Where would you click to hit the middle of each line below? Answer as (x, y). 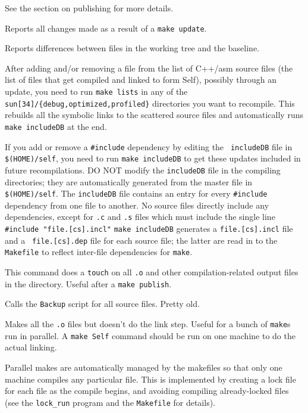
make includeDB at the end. (56, 126)
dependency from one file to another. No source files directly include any (137, 205)
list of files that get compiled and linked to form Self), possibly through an (141, 80)
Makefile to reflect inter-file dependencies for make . (99, 252)
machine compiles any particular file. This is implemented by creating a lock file (150, 379)
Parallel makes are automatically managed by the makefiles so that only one (144, 367)
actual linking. (31, 347)
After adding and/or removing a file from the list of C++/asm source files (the (149, 68)
